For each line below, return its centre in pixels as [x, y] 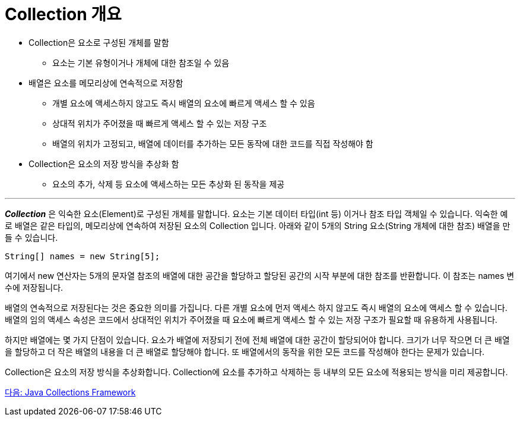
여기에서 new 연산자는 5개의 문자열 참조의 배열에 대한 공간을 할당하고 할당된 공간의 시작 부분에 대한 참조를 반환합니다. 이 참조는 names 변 [260, 275]
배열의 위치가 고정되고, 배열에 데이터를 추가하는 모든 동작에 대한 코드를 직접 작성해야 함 [213, 143]
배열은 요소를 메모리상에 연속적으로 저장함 [106, 83]
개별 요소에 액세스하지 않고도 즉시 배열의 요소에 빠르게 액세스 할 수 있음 [184, 103]
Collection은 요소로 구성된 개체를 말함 [99, 42]
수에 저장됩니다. [34, 287]
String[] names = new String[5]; [83, 256]
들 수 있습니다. [31, 237]
